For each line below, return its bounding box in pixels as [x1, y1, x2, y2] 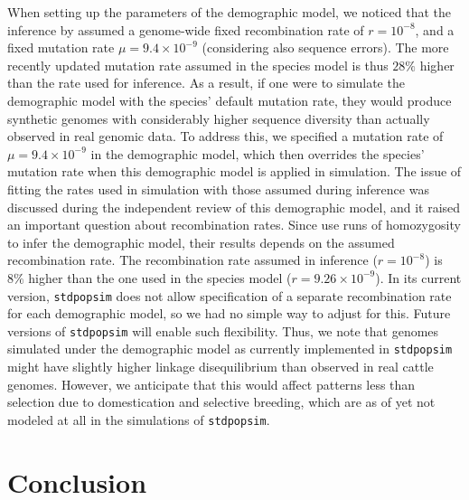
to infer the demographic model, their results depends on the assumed [7, 232, 395, 251]
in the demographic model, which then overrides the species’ [90, 144, 425, 163]
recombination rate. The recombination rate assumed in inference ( [7, 250, 378, 269]
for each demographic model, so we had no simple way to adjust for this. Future [7, 304, 451, 323]
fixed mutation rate [7, 38, 115, 57]
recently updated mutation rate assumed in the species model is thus [7, 55, 389, 74]
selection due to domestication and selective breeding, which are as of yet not [7, 392, 436, 411]
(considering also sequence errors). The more [202, 38, 449, 57]
